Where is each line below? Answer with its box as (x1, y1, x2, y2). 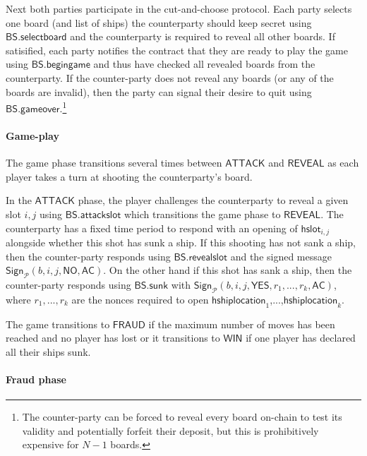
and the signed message (230, 248, 332, 263)
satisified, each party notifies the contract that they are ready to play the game (6, 42, 348, 57)
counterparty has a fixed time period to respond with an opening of (6, 220, 298, 235)
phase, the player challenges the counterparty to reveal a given (78, 193, 349, 208)
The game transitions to (6, 316, 110, 331)
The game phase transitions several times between (6, 155, 222, 170)
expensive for (22, 437, 79, 452)
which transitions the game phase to (124, 206, 281, 221)
